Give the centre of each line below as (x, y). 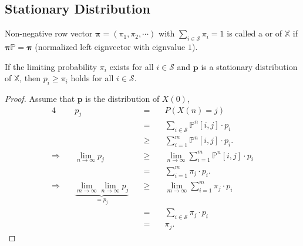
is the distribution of (122, 98)
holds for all (92, 78)
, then (30, 78)
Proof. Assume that (40, 98)
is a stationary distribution (249, 66)
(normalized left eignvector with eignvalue (110, 46)
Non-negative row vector (49, 33)
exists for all (132, 66)
